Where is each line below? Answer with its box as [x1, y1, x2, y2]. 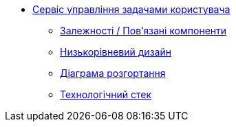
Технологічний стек [60, 89, 151, 100]
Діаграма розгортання [60, 67, 166, 79]
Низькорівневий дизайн [60, 46, 171, 58]
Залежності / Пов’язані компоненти [60, 25, 227, 36]
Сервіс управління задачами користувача [32, 3, 230, 15]
